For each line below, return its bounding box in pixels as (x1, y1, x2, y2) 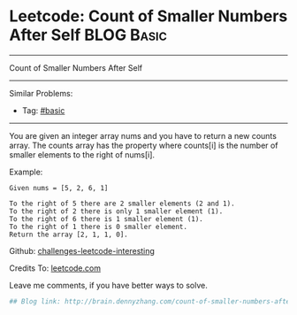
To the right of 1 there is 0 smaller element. (9, 222, 188, 231)
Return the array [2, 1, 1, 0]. (9, 230, 128, 239)
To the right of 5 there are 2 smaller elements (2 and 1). (9, 199, 236, 208)
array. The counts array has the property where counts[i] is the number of (9, 140, 278, 150)
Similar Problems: (9, 88, 73, 98)
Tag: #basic (21, 104, 65, 116)
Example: (9, 166, 43, 177)
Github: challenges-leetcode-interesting (9, 245, 155, 256)
